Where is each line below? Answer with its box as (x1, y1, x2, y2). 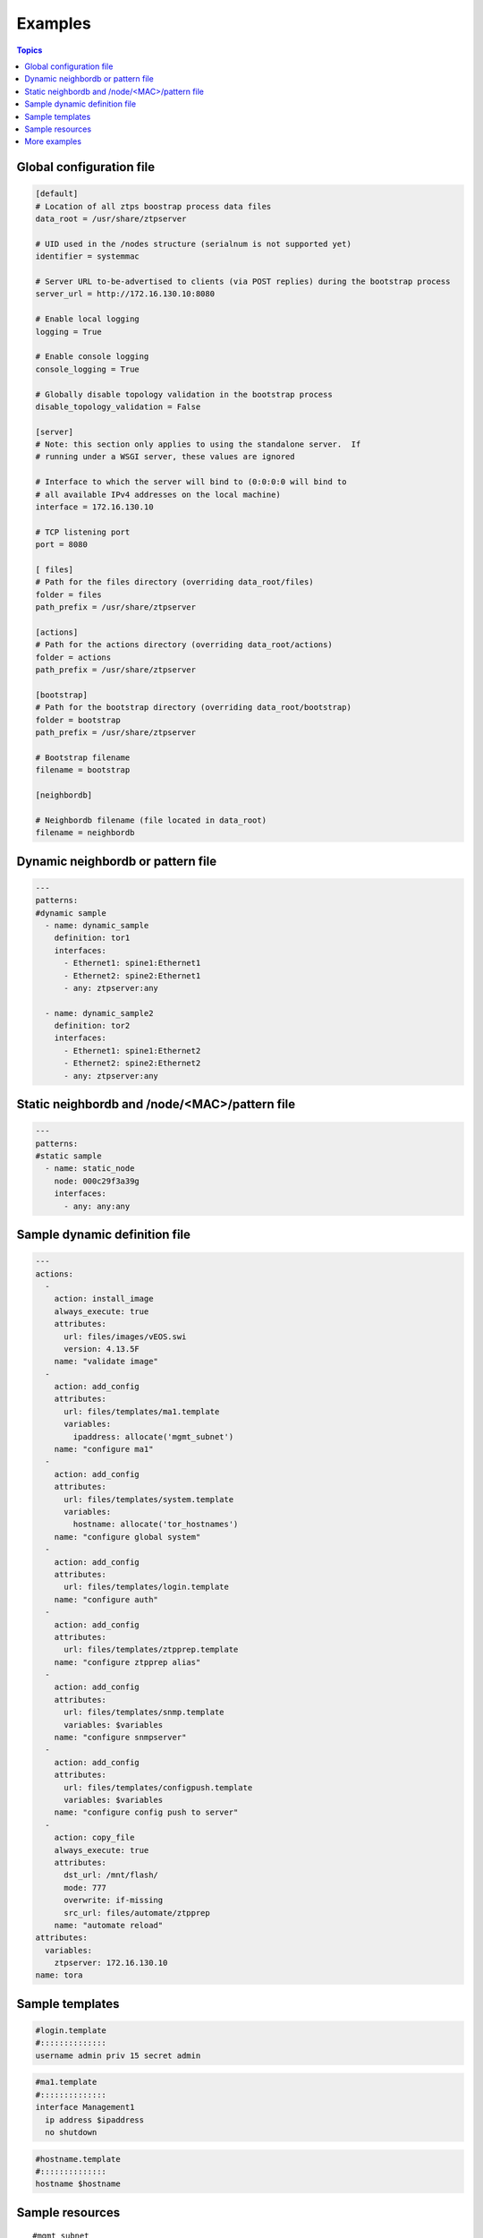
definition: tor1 (54, 933, 131, 944)
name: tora (35, 1970, 83, 1980)
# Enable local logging (35, 314, 140, 324)
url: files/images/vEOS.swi (64, 1331, 187, 1342)
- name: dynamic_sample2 (45, 1008, 154, 1018)
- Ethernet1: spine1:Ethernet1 (64, 958, 201, 969)
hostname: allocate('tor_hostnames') (72, 1519, 239, 1530)
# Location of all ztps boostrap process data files (35, 201, 272, 211)
